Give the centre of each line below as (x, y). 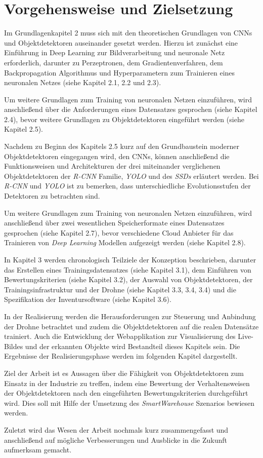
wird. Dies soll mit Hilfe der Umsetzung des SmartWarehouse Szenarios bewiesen (129, 403)
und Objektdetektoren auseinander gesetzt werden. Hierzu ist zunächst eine (121, 42)
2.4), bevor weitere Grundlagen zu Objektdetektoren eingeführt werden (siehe (124, 119)
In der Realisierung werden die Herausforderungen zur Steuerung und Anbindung (130, 316)
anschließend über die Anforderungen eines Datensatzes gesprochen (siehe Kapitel (131, 109)
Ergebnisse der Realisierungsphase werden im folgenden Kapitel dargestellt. (121, 356)
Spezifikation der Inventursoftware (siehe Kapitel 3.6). (88, 299)
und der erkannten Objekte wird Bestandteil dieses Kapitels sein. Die (133, 346)
